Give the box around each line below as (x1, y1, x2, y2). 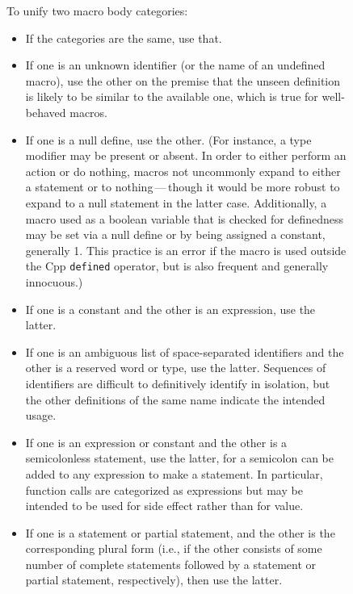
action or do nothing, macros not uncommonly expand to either (25, 162, 341, 179)
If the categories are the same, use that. (25, 29, 222, 46)
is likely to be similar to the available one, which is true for (25, 88, 318, 105)
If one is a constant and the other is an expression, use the (25, 300, 316, 317)
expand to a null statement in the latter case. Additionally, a (25, 194, 327, 211)
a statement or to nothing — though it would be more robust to (25, 178, 340, 195)
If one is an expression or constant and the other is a (25, 433, 288, 450)
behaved (25, 103, 66, 120)
